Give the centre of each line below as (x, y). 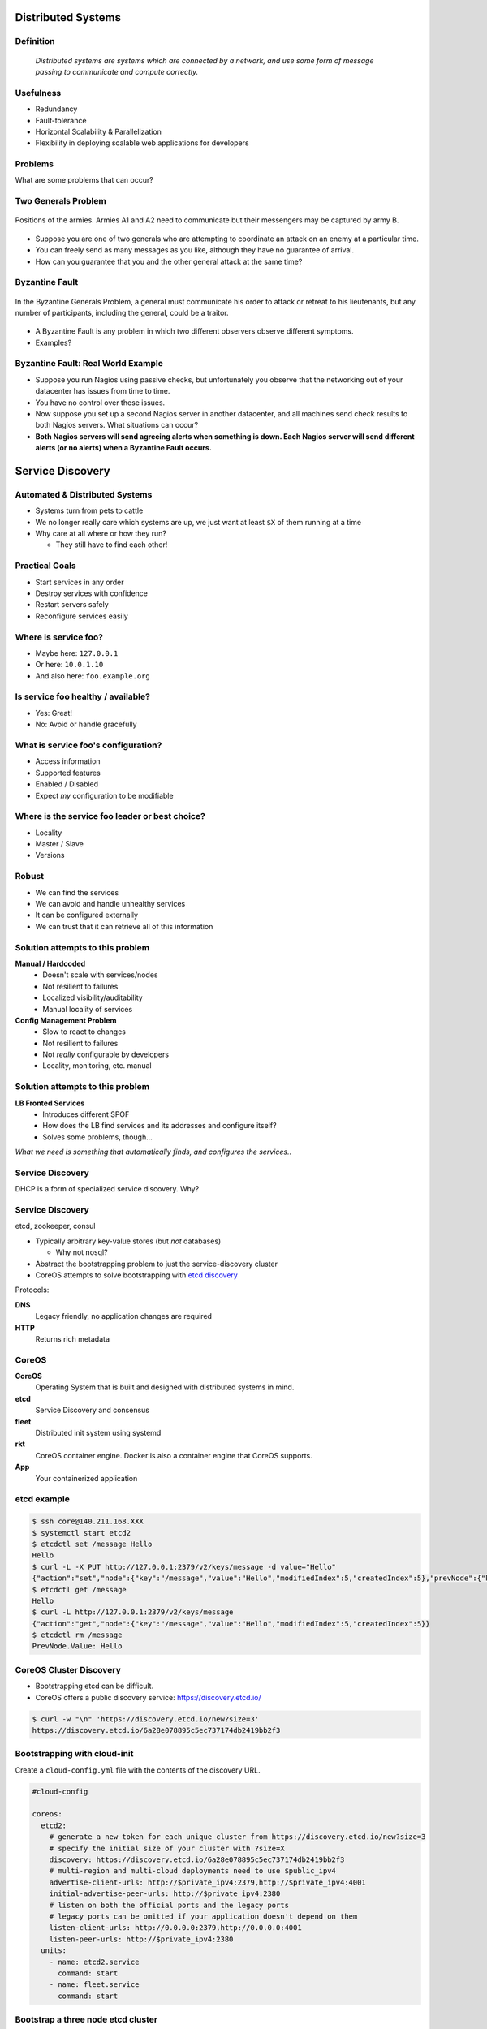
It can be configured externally (86, 915)
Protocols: (32, 1290)
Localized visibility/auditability (93, 997)
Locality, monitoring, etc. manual (97, 1066)
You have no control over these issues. (100, 403)
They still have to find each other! (112, 545)
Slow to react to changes (84, 1032)
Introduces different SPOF (86, 1114)
